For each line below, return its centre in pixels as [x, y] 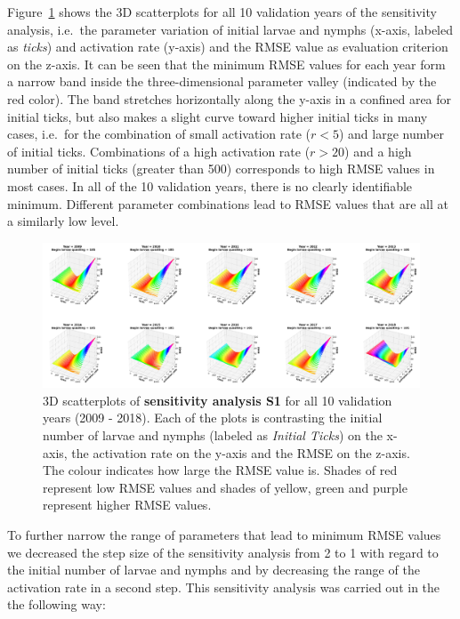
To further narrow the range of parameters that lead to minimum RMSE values [224, 535]
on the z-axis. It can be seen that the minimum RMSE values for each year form [226, 64]
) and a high [378, 151]
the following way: [56, 604]
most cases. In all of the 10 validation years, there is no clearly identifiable [210, 185]
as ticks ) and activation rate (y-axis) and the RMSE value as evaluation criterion [228, 47]
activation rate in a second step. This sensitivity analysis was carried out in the [224, 587]
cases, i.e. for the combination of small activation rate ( [159, 134]
